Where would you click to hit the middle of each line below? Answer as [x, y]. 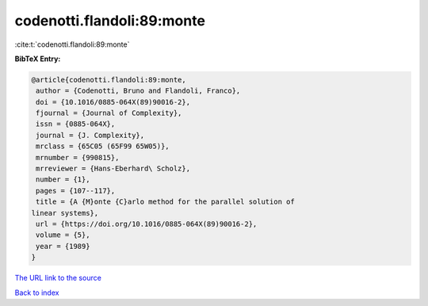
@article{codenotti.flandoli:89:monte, [109, 80]
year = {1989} [63, 246]
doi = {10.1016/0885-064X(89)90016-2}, [113, 102]
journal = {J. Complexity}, [90, 135]
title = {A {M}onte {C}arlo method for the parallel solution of [165, 202]
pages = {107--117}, [76, 191]
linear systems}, [65, 213]
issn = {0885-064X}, [76, 124]
